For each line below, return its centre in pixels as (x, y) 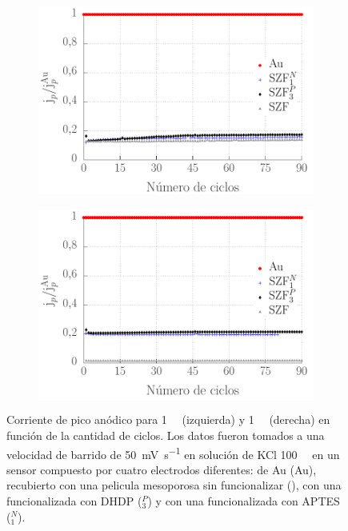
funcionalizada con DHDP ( (74, 500)
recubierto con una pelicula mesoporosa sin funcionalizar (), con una (174, 485)
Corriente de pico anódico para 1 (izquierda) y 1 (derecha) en (168, 419)
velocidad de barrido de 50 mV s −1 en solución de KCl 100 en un (173, 453)
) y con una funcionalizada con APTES (244, 500)
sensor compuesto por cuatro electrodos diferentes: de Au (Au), (162, 469)
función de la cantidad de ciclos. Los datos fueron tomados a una (166, 435)
